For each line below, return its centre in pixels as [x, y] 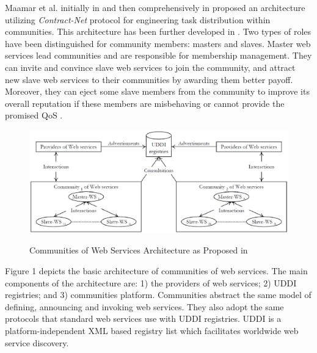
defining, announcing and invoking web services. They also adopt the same [144, 306]
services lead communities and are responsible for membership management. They [158, 55]
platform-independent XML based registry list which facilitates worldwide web [152, 331]
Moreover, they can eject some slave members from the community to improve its [157, 91]
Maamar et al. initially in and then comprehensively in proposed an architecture [155, 7]
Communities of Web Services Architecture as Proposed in [139, 250]
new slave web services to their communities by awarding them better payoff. [149, 79]
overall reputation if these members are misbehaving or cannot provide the [145, 103]
